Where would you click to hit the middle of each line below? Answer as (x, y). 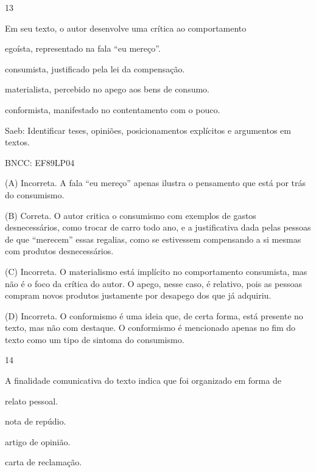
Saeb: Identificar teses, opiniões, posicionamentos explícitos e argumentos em (148, 130)
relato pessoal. (31, 401)
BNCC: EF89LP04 (40, 162)
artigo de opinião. (38, 441)
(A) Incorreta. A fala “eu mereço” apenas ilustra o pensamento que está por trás (156, 183)
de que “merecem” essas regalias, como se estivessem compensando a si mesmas (153, 239)
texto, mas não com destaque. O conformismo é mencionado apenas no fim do (150, 328)
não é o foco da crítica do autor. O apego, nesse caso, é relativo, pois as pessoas (153, 283)
